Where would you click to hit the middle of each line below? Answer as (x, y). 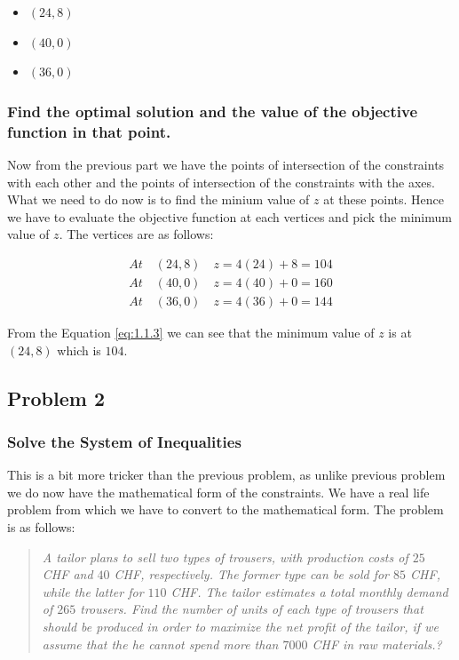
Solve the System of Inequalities (124, 441)
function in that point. (89, 131)
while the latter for (93, 591)
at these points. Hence (384, 199)
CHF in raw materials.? (377, 644)
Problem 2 (56, 398)
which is (79, 350)
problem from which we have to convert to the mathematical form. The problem (226, 509)
